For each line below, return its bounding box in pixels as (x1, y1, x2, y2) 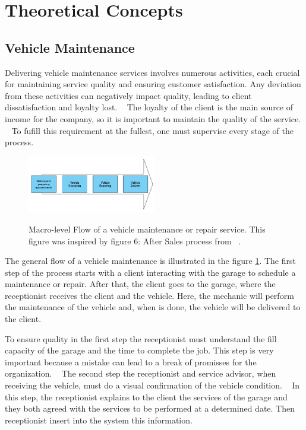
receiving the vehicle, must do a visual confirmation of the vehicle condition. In (5, 379, 300, 391)
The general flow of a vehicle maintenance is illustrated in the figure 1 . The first (5, 254, 296, 267)
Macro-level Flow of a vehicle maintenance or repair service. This (29, 222, 266, 235)
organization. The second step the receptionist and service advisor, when (5, 367, 276, 380)
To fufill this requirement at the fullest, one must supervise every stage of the (11, 124, 294, 136)
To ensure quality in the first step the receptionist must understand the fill (5, 332, 277, 345)
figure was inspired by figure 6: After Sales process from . (29, 234, 241, 247)
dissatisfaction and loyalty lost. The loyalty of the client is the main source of (5, 101, 294, 113)
